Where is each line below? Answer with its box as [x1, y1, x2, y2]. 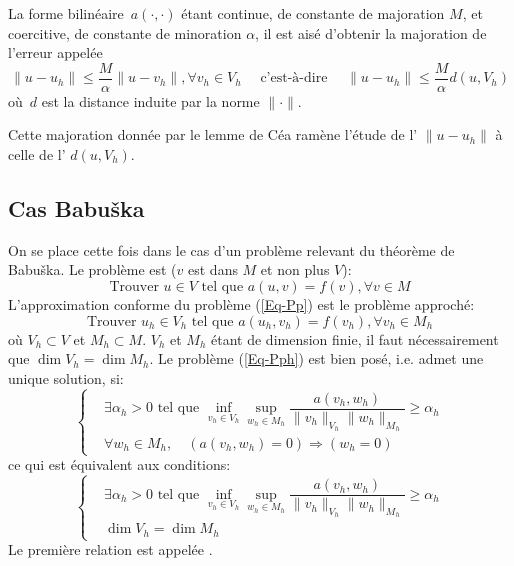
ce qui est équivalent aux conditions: [8, 454, 231, 475]
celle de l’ [8, 144, 66, 165]
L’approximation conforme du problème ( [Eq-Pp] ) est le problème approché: [8, 294, 475, 315]
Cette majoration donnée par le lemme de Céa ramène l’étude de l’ [8, 124, 418, 145]
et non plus [260, 259, 330, 280]
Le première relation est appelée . [8, 539, 213, 560]
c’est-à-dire [260, 71, 328, 86]
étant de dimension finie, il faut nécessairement [211, 328, 499, 349]
